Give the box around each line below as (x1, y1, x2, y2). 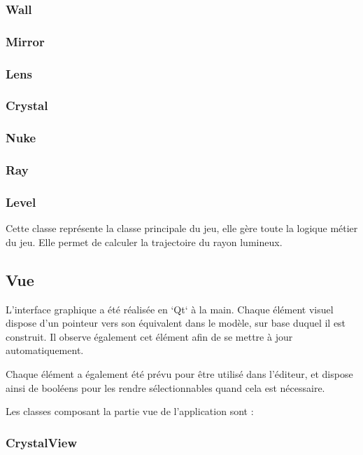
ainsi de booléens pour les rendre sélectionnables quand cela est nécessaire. (6, 380, 325, 395)
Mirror (6, 32, 45, 50)
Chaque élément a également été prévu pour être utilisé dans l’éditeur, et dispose (6, 367, 353, 381)
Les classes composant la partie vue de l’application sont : (6, 404, 254, 419)
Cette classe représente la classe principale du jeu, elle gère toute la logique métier (6, 221, 358, 236)
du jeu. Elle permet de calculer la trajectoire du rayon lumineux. (6, 234, 283, 249)
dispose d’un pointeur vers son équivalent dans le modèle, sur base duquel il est (6, 315, 346, 330)
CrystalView (6, 433, 78, 451)
